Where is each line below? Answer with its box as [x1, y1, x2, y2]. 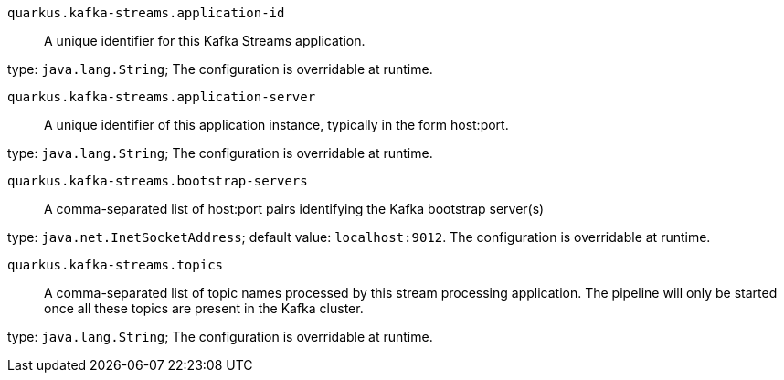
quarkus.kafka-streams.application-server [7, 90, 316, 104]
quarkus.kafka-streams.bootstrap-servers [7, 174, 308, 188]
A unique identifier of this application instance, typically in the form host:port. [44, 117, 509, 132]
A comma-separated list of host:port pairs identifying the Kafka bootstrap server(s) [44, 201, 545, 216]
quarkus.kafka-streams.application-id [7, 5, 285, 20]
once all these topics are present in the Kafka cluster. [44, 301, 364, 316]
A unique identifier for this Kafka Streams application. [44, 33, 366, 48]
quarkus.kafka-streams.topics [7, 258, 224, 272]
